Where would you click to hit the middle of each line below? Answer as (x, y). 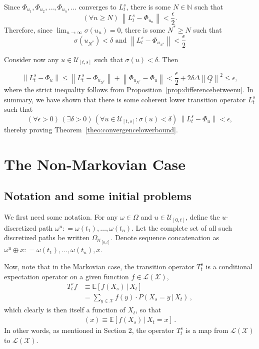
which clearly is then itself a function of (65, 310)
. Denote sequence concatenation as (165, 237)
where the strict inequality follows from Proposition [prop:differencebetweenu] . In (129, 90)
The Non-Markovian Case (95, 164)
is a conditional (229, 266)
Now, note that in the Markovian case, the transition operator (99, 266)
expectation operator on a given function (66, 276)
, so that (148, 310)
